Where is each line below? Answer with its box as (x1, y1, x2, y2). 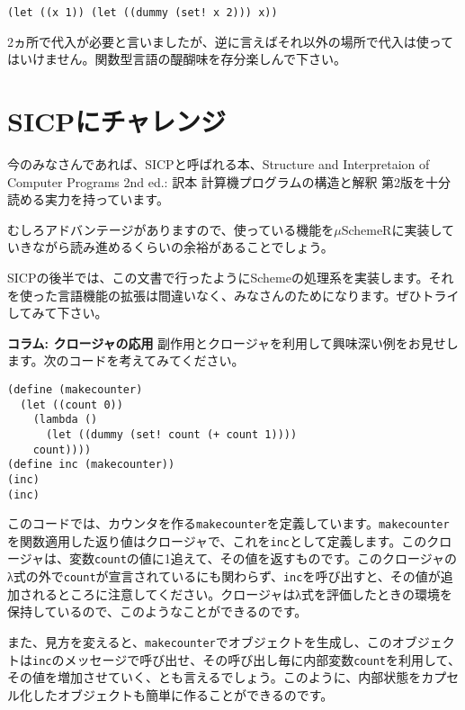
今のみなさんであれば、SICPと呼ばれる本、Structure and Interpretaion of (7, 154, 430, 173)
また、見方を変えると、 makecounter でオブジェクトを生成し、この (7, 632, 392, 651)
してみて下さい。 (7, 303, 108, 322)
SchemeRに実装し (341, 220, 442, 238)
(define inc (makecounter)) (7, 458, 175, 472)
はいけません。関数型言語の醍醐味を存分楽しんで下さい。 (7, 49, 346, 68)
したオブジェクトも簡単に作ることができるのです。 (31, 685, 334, 704)
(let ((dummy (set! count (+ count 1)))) (45, 427, 298, 441)
